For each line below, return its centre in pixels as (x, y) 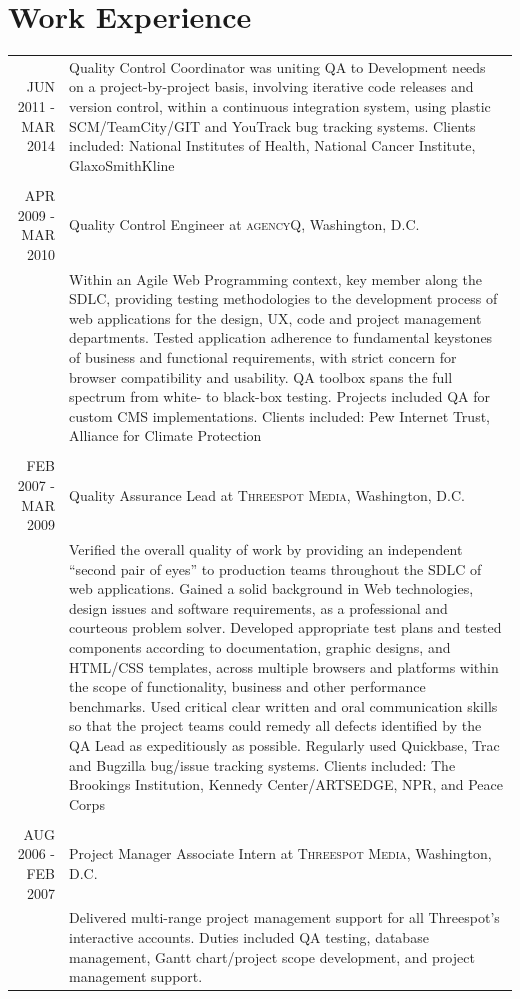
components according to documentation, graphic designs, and (260, 647)
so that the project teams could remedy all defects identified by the (275, 725)
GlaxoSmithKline (122, 164)
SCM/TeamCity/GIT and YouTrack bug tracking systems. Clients (272, 125)
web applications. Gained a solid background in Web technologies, (271, 588)
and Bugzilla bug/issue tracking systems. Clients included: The (262, 764)
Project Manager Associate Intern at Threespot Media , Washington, (280, 853)
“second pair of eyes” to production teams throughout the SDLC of (275, 568)
